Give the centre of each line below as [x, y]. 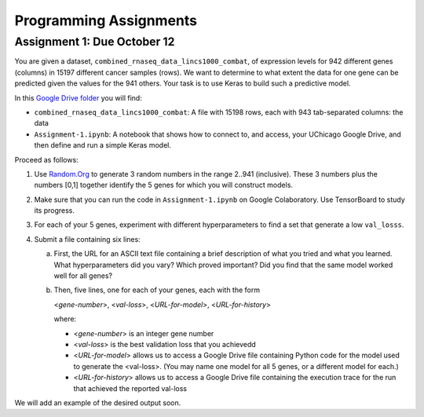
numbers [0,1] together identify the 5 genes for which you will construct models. [164, 185]
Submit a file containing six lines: [87, 239]
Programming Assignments [106, 20]
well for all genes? [83, 276]
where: [65, 319]
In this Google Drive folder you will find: [79, 97]
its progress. [54, 210]
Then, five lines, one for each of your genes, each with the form [157, 290]
